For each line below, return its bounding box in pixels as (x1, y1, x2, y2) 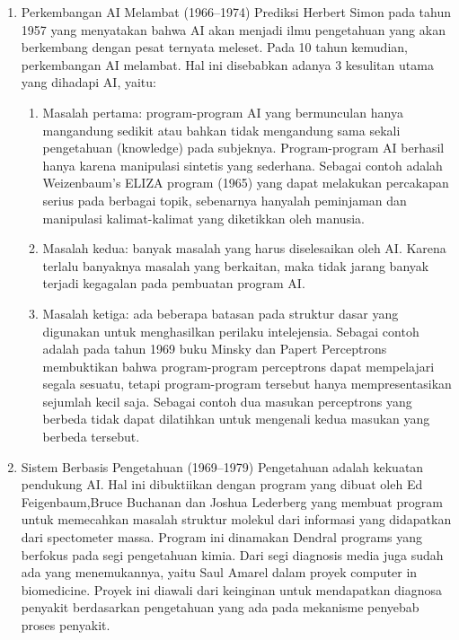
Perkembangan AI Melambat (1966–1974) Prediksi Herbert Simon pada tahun (21, 3, 452, 21)
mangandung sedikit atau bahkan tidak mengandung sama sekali (42, 120, 401, 139)
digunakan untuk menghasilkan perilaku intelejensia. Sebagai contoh (42, 321, 419, 340)
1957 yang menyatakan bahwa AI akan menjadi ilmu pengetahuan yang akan (21, 20, 446, 39)
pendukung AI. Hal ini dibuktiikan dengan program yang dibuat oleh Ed (21, 475, 423, 494)
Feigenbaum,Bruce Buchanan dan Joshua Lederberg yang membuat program (21, 492, 443, 511)
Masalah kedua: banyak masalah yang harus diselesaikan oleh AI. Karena (42, 239, 446, 258)
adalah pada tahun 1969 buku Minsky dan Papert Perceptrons (42, 339, 387, 358)
